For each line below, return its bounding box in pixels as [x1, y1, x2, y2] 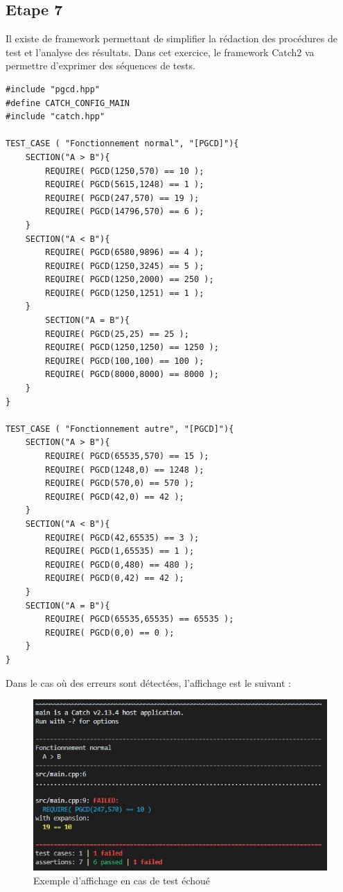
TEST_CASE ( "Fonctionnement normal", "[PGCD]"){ [6, 139, 239, 149]
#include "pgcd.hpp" [6, 84, 100, 94]
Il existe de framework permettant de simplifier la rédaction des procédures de [6, 31, 337, 46]
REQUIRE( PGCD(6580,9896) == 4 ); [45, 247, 204, 258]
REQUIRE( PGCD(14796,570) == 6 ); [45, 207, 204, 217]
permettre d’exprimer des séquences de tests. [6, 58, 195, 73]
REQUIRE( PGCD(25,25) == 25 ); [45, 329, 189, 339]
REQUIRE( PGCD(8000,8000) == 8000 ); [45, 369, 219, 380]
